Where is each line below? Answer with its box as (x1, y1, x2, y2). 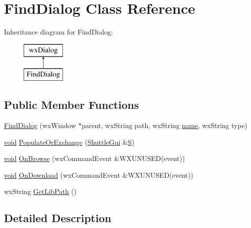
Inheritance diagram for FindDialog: (4, 27, 113, 37)
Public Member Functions (4, 97, 139, 112)
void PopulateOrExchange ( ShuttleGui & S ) (4, 136, 135, 147)
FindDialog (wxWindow (4, 120, 76, 130)
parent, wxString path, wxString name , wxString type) (81, 120, 248, 130)
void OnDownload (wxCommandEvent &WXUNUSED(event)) (4, 169, 193, 180)
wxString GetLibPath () (4, 186, 77, 196)
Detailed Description (4, 210, 112, 226)
